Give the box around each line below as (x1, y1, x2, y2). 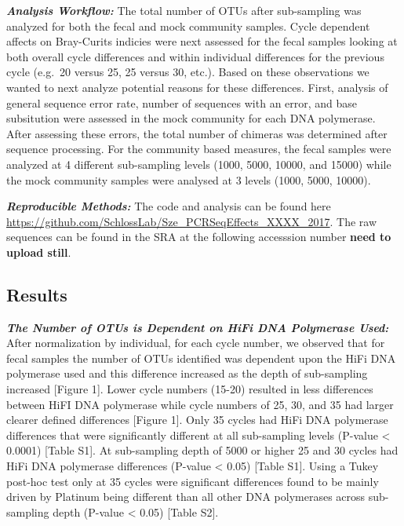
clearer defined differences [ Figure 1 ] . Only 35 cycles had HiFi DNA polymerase (6, 411, 388, 428)
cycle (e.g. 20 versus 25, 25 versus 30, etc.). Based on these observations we (6, 64, 369, 80)
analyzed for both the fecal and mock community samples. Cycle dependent (6, 17, 370, 34)
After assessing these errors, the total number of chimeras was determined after (6, 125, 388, 141)
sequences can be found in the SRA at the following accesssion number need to (6, 228, 391, 245)
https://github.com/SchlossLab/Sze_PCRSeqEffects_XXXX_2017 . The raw (6, 213, 377, 229)
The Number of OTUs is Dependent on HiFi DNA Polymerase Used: (6, 319, 389, 335)
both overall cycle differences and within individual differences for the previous (6, 48, 384, 64)
